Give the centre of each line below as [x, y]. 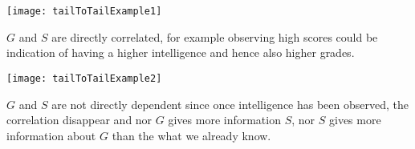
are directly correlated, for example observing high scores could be [215, 36]
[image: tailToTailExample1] [84, 11]
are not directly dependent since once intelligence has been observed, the [230, 104]
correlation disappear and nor [79, 120]
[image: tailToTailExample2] [84, 78]
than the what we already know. [191, 135]
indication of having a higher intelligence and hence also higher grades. [181, 52]
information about [51, 135]
